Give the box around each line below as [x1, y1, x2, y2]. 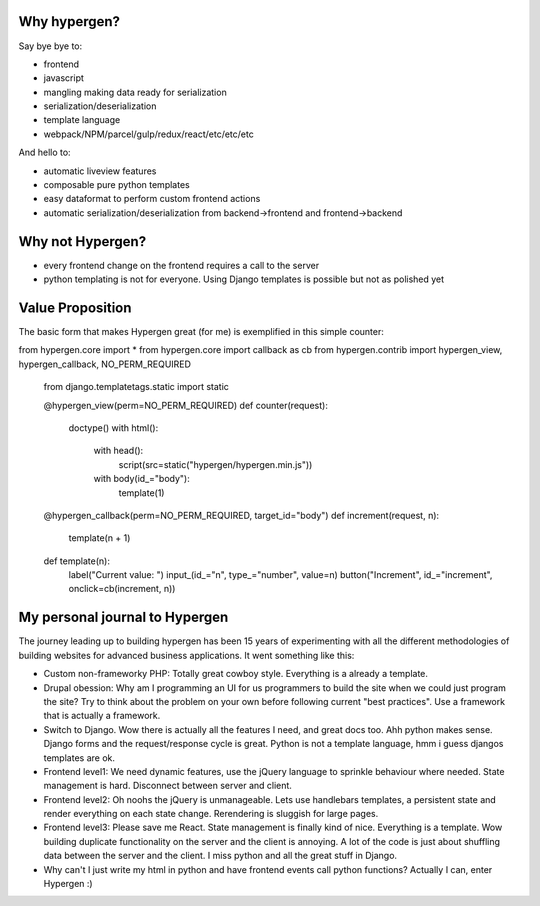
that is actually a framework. [43, 710, 161, 722]
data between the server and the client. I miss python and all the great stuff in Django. [43, 850, 398, 862]
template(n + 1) [68, 532, 131, 544]
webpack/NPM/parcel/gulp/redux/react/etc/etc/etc [43, 128, 254, 140]
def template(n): [43, 555, 110, 567]
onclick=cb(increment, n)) [68, 583, 176, 595]
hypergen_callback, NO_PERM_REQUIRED [18, 358, 192, 370]
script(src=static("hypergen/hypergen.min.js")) [118, 458, 313, 470]
